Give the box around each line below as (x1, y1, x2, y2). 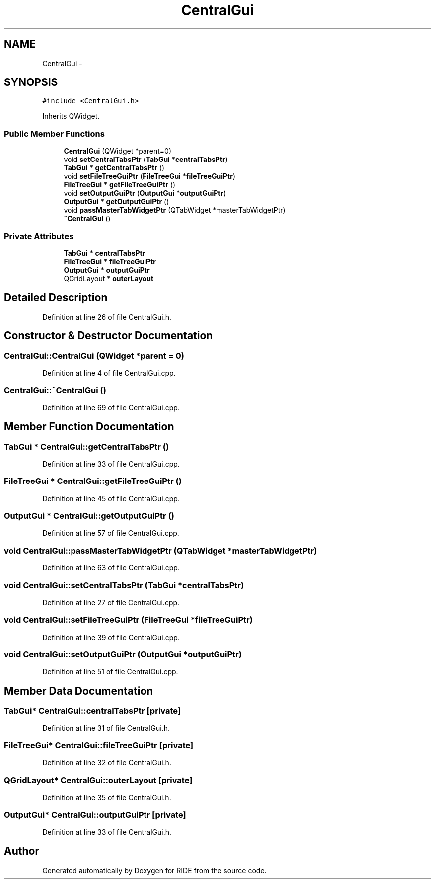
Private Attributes (4, 231, 74, 241)
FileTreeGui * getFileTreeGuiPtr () (64, 180, 176, 189)
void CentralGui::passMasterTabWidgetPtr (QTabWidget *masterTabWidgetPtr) (4, 545, 317, 556)
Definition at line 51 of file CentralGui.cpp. (42, 667, 178, 676)
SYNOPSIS (4, 76, 58, 89)
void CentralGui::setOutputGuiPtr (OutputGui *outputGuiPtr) (4, 649, 242, 660)
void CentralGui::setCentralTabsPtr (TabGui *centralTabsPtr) (4, 580, 244, 590)
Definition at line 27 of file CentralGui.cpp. (42, 598, 180, 607)
